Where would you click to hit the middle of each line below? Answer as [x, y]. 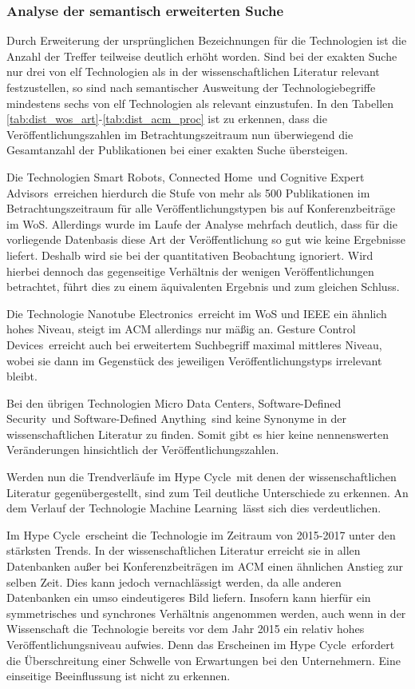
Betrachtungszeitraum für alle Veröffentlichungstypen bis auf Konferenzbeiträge [201, 208]
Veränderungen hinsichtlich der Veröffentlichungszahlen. [143, 450]
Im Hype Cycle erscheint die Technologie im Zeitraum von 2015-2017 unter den [201, 534]
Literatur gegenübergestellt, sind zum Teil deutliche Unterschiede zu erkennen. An [207, 492]
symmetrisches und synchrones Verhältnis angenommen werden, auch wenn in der [206, 613]
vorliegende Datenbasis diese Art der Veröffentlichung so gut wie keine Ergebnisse [206, 239]
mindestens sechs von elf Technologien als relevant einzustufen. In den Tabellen [200, 103]
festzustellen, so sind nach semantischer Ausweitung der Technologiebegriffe [191, 87]
